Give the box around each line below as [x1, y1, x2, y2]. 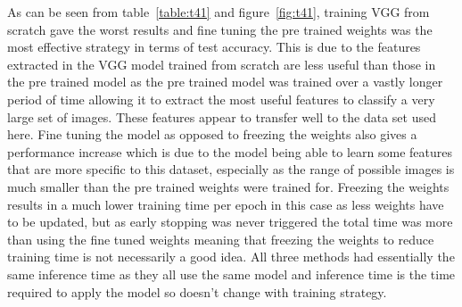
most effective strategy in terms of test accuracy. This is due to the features [7, 37, 421, 56]
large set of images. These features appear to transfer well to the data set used [7, 107, 436, 126]
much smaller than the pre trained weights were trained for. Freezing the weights [7, 177, 450, 195]
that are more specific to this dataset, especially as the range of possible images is [7, 160, 455, 178]
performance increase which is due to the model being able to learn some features [7, 142, 453, 161]
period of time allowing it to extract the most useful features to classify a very [7, 89, 435, 108]
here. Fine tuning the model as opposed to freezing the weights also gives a [7, 125, 417, 144]
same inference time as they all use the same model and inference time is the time [7, 264, 456, 283]
